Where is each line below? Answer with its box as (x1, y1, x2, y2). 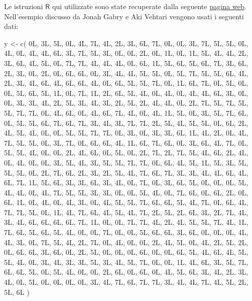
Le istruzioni (4, 1, 43, 11)
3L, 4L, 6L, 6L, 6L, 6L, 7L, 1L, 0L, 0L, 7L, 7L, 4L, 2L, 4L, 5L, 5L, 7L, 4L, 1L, (4, 217, 248, 227)
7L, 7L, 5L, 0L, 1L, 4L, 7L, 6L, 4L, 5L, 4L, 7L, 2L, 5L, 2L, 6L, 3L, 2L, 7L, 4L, (4, 207, 248, 217)
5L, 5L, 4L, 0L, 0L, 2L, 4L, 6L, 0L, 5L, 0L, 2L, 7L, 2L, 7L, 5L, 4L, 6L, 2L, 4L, (4, 147, 248, 158)
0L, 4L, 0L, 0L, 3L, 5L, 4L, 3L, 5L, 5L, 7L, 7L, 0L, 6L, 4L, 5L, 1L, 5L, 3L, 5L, (4, 157, 248, 168)
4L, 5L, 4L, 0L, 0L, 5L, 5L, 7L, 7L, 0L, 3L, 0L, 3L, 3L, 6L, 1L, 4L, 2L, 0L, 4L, (4, 127, 248, 138)
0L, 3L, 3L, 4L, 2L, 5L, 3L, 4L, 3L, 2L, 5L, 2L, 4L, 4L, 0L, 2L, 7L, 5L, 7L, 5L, (4, 97, 248, 108)
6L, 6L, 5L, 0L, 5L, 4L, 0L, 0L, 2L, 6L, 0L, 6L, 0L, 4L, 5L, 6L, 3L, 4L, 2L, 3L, (4, 266, 248, 277)
